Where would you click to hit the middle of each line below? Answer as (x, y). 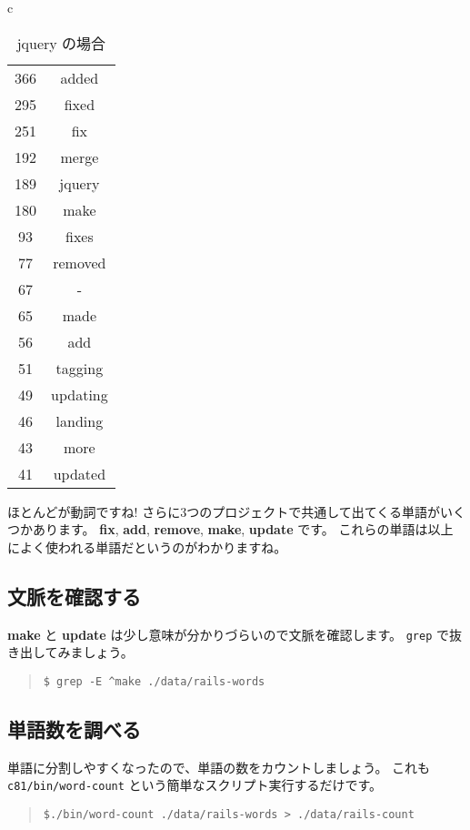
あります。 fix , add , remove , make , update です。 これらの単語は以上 (243, 529)
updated (80, 473)
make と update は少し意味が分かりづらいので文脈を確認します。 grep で (228, 634)
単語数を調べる (74, 729)
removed (80, 262)
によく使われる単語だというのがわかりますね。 (147, 547)
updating (80, 394)
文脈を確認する (74, 596)
